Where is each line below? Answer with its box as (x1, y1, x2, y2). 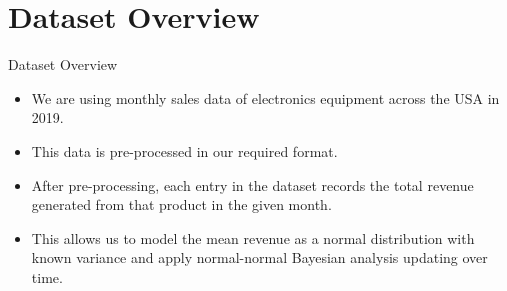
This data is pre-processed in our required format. (31, 140, 338, 161)
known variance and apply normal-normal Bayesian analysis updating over (31, 247, 488, 268)
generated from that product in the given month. (31, 194, 332, 215)
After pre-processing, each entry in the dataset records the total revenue (31, 174, 474, 195)
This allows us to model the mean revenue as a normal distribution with (31, 227, 475, 248)
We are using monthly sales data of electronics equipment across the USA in (31, 87, 500, 108)
